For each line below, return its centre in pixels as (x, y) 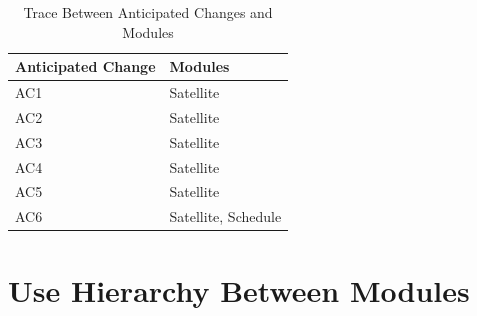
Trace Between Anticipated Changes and (148, 12)
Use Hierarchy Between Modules (239, 289)
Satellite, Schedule (225, 216)
